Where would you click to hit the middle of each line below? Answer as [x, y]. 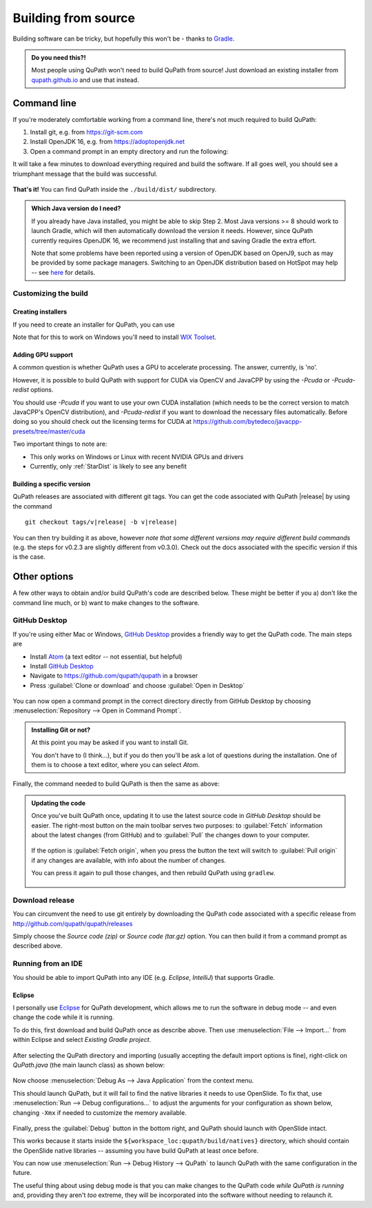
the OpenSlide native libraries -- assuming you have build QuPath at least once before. [136, 1150]
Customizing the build [51, 294]
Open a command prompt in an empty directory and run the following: [129, 151]
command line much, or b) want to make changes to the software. [106, 602]
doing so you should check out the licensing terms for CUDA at [102, 422]
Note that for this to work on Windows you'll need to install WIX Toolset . [115, 337]
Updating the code [59, 803]
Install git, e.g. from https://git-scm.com [86, 132]
